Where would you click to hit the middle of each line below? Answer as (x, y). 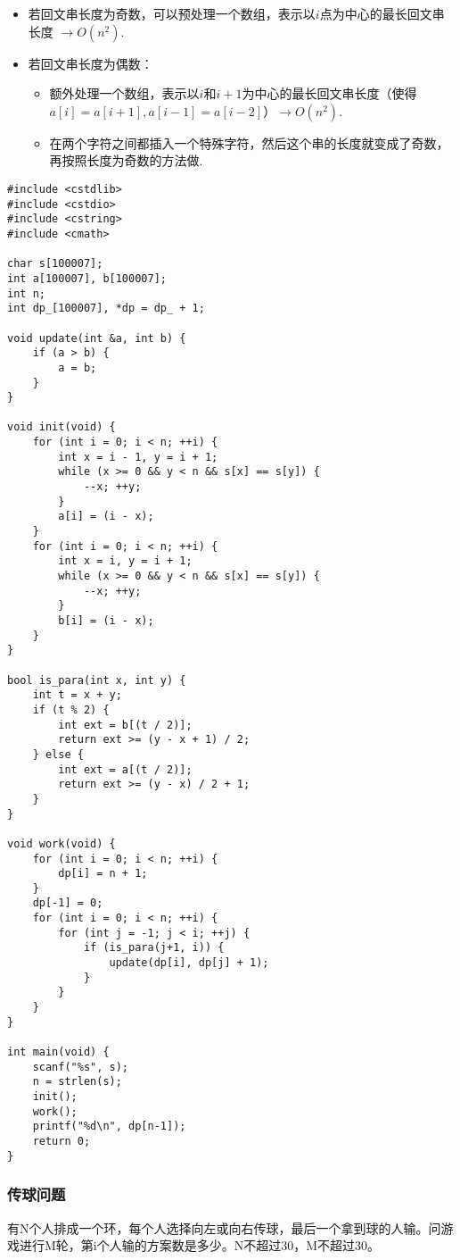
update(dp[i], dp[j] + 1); (189, 963)
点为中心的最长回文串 (382, 13)
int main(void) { (58, 1052)
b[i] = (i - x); (106, 621)
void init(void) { (62, 427)
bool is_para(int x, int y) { (97, 680)
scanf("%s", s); (81, 1067)
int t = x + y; (77, 695)
